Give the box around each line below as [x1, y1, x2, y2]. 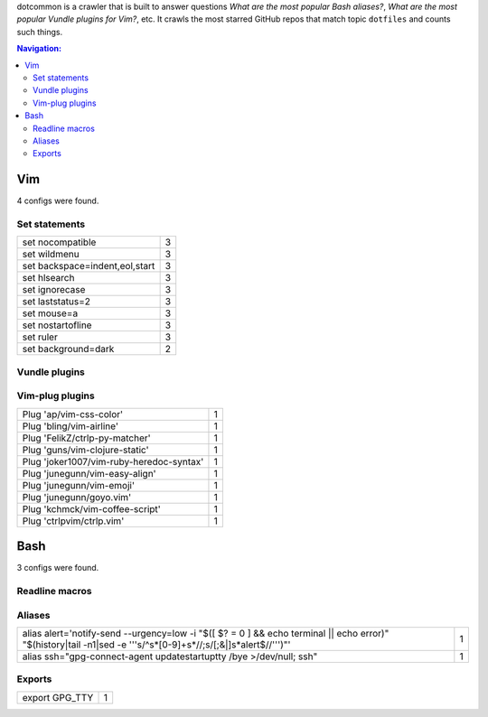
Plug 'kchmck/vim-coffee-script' [22, 502, 162, 515]
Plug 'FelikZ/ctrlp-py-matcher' [22, 432, 151, 444]
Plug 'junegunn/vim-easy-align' [22, 467, 157, 480]
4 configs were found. [16, 195, 99, 207]
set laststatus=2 [22, 295, 90, 308]
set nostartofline [22, 319, 92, 331]
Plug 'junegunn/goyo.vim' [22, 490, 132, 503]
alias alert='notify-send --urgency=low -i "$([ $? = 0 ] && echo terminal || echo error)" [22, 627, 389, 639]
